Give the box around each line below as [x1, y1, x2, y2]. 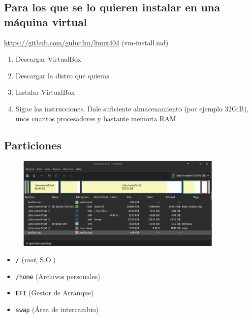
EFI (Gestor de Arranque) [15, 287, 94, 298]
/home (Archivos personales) [15, 271, 100, 281]
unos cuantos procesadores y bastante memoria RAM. [15, 113, 178, 123]
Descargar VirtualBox [15, 54, 81, 64]
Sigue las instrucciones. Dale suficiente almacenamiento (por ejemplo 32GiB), [15, 103, 249, 113]
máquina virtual [4, 14, 87, 29]
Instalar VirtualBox [15, 87, 75, 97]
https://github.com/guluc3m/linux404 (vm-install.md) [4, 37, 169, 47]
